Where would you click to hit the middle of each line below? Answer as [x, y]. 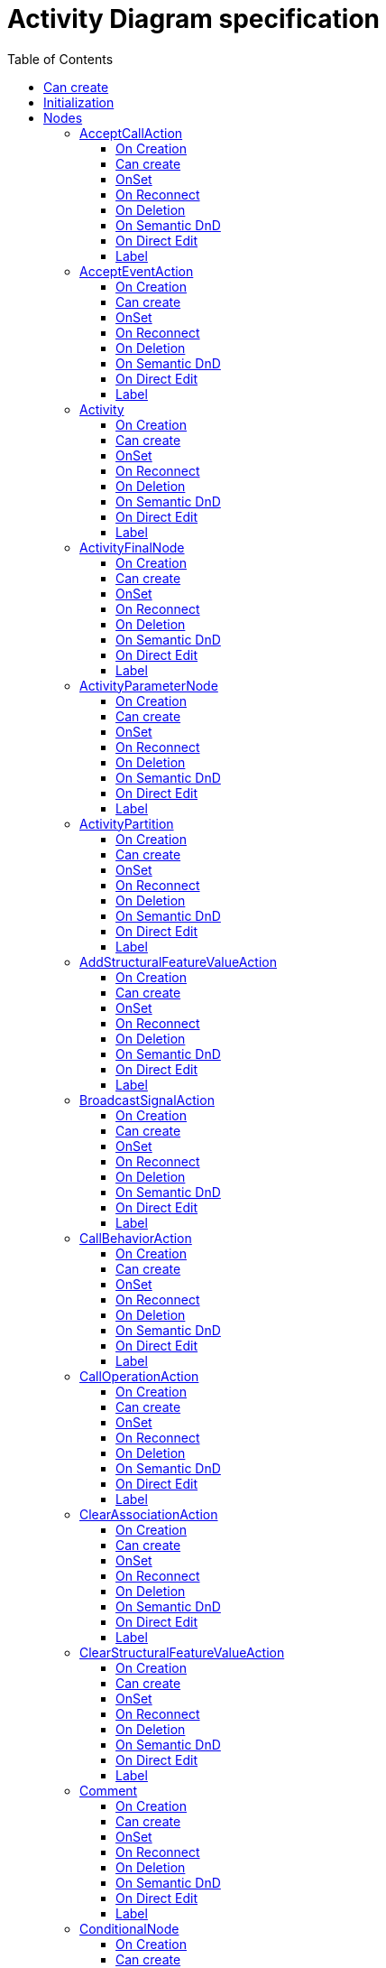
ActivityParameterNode [149, 685]
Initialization [79, 102]
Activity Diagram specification [194, 19]
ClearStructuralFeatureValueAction [182, 1652]
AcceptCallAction [131, 133]
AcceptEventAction [137, 271]
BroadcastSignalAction [147, 1100]
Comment [109, 1790]
